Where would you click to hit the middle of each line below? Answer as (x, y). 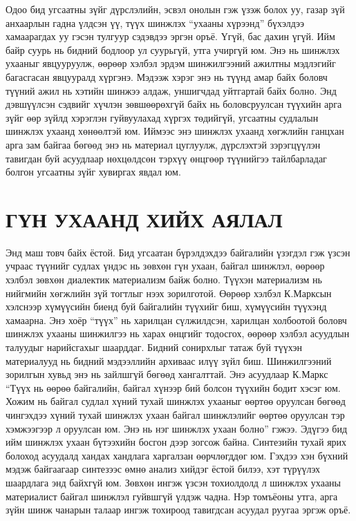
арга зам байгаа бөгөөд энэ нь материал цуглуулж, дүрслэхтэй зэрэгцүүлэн (163, 144)
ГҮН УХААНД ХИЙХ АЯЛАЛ (144, 219)
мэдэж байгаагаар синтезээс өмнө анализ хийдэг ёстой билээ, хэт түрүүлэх (163, 469)
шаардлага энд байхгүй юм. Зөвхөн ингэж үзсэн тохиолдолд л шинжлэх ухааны (173, 482)
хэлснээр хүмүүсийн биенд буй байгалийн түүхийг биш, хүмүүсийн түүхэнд (166, 306)
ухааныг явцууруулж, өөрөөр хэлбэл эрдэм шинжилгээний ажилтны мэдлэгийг (171, 63)
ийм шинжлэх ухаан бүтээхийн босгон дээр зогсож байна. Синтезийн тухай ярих (176, 442)
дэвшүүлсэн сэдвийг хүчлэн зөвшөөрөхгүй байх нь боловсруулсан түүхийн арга (174, 104)
